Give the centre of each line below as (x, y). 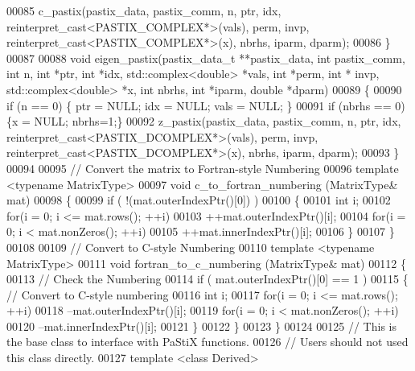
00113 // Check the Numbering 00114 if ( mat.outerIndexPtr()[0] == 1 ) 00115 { (207, 279)
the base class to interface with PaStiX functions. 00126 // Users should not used (207, 342)
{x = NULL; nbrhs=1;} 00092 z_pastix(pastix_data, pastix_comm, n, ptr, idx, (204, 121)
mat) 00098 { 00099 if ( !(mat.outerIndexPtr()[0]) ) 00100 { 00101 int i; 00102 (199, 200)
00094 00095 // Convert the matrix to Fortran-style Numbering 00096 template (203, 168)
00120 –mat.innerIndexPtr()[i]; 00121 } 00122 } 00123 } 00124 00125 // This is (201, 326)
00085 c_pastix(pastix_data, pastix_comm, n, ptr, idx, (144, 10)
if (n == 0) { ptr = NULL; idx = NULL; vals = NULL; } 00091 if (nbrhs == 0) (206, 105)
